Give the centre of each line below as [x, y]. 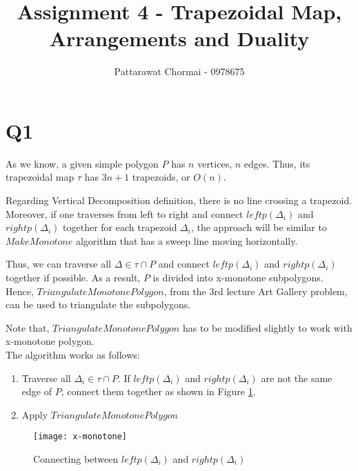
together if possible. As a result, [73, 277]
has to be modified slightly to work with [267, 327]
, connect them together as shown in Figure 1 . [158, 391]
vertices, [215, 163]
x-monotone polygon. [50, 341]
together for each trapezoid [120, 227]
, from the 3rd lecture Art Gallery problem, [256, 291]
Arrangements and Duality [179, 38]
